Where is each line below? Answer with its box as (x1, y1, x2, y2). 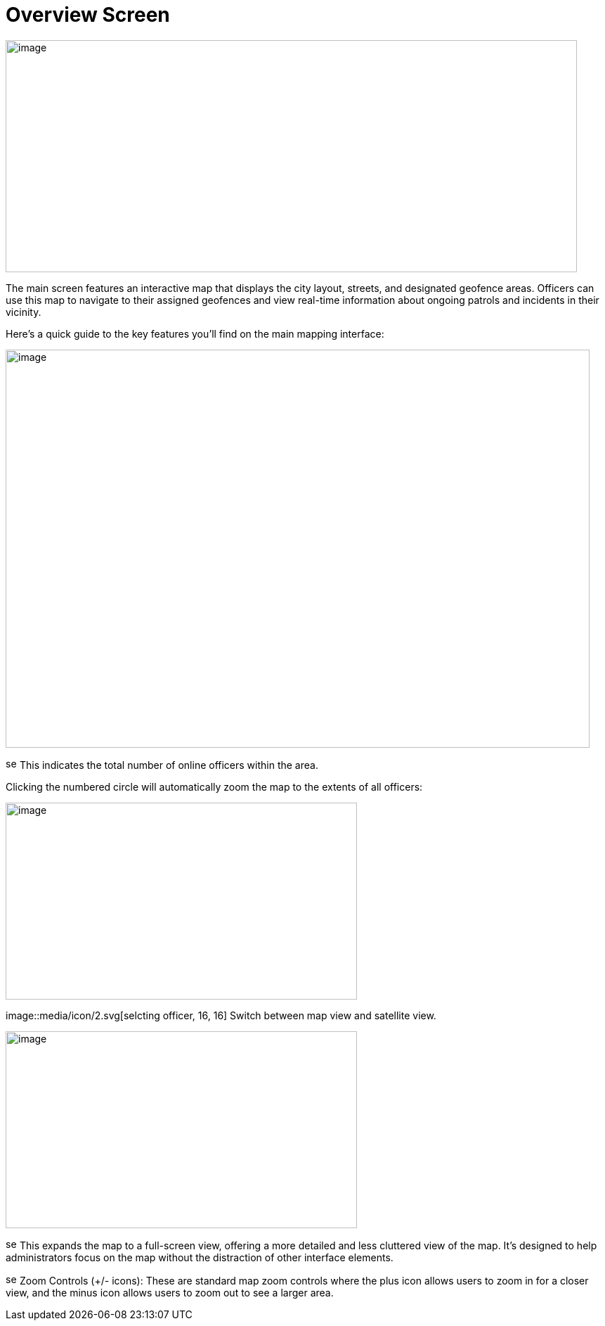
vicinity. (6, 305, 41, 318)
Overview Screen (6, 3, 170, 27)
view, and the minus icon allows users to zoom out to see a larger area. (6, 1286, 334, 1299)
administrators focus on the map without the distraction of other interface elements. (6, 1251, 393, 1263)
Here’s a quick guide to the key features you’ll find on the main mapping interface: (6, 327, 384, 340)
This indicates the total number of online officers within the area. (19, 758, 318, 771)
